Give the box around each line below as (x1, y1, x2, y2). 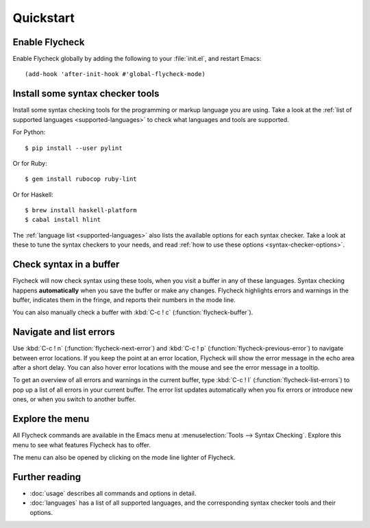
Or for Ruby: (12, 159, 47, 167)
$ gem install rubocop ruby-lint (25, 175, 137, 183)
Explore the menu (12, 413, 90, 425)
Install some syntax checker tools (12, 88, 160, 99)
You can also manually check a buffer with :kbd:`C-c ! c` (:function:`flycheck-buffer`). (12, 308, 254, 316)
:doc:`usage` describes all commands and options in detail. (29, 489, 197, 497)
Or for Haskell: (12, 190, 54, 199)
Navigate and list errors (12, 326, 116, 338)
